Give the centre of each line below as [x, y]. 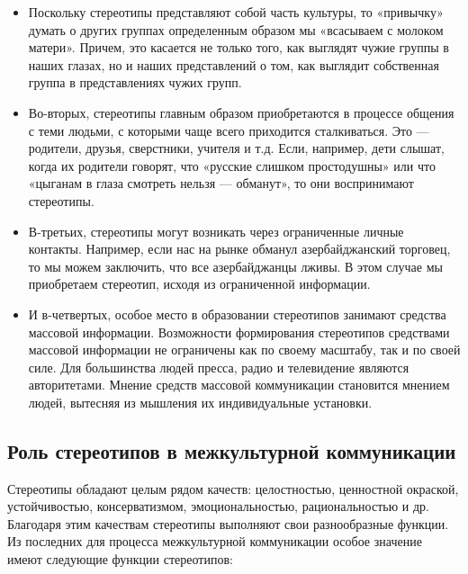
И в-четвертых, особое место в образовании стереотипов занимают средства [237, 314]
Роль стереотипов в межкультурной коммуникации [232, 450]
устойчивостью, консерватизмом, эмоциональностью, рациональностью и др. [218, 506]
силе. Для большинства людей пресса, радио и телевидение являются [219, 367]
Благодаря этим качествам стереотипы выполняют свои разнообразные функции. [228, 523]
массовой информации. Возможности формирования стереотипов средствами [239, 332]
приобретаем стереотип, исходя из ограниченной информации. [199, 284]
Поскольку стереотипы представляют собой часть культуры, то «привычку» [236, 12]
